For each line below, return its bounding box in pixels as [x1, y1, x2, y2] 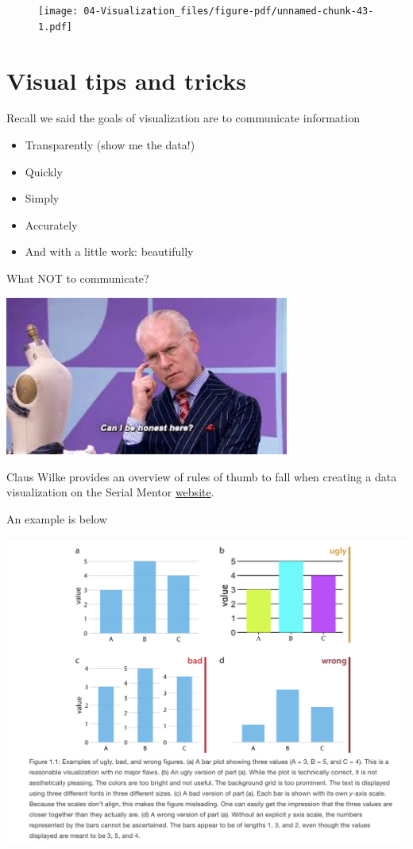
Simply [25, 190, 60, 206]
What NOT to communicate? [6, 270, 149, 286]
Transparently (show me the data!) [25, 137, 195, 153]
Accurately [25, 216, 78, 233]
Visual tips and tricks [6, 64, 246, 96]
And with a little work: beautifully [25, 243, 194, 260]
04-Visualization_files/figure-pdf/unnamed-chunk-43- [83, 6, 374, 17]
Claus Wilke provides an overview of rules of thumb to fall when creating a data [6, 468, 397, 484]
